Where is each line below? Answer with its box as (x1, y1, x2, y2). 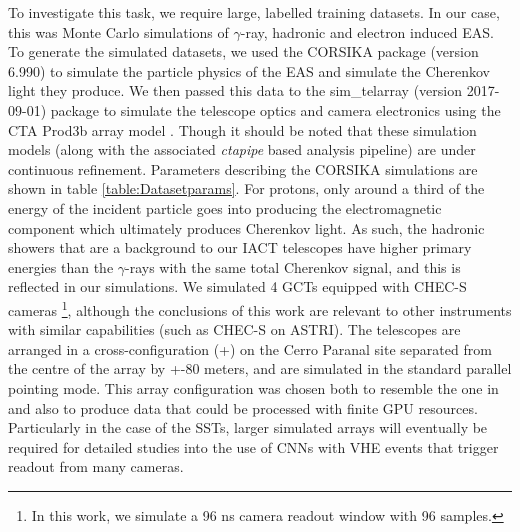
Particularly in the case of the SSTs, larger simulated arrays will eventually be (8, 417, 488, 438)
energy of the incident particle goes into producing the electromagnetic (8, 197, 442, 218)
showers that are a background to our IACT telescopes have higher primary (8, 237, 472, 258)
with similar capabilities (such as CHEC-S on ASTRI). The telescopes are (8, 319, 461, 340)
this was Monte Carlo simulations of (8, 21, 229, 42)
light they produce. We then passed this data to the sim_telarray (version (8, 80, 462, 101)
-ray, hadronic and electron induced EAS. (240, 21, 494, 42)
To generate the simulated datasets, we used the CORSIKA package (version (8, 41, 479, 62)
